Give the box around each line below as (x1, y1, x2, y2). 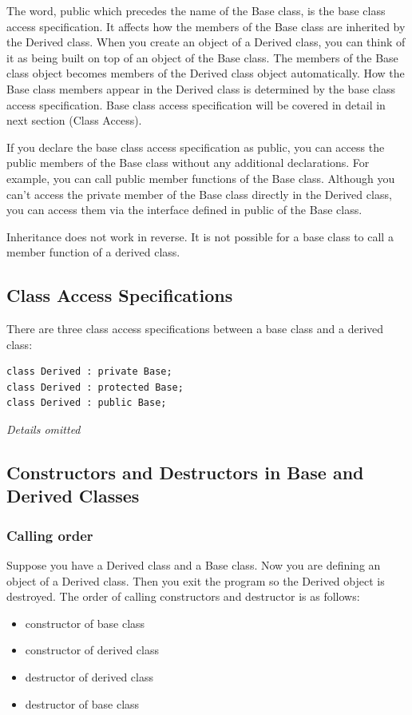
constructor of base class (25, 614, 145, 631)
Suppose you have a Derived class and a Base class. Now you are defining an (6, 557, 381, 574)
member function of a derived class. (6, 244, 180, 260)
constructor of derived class (25, 642, 159, 658)
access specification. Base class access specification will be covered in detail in (6, 96, 386, 113)
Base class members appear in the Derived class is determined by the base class (6, 80, 395, 97)
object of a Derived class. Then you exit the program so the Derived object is (6, 572, 385, 589)
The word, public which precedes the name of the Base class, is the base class (6, 2, 386, 18)
